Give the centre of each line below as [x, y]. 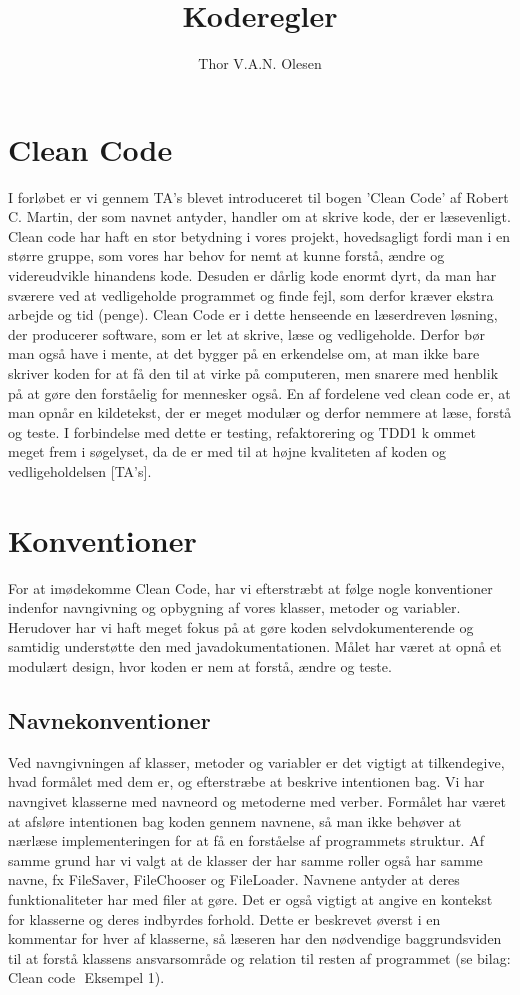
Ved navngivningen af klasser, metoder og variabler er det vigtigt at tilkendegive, [256, 761]
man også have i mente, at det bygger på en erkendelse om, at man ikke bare [244, 353]
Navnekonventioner [109, 720]
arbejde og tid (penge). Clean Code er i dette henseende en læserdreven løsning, [253, 314]
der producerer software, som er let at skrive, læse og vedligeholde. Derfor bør [246, 333]
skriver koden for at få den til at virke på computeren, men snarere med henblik [253, 373]
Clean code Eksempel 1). [86, 977]
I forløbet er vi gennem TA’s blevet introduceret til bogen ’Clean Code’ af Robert [258, 196]
